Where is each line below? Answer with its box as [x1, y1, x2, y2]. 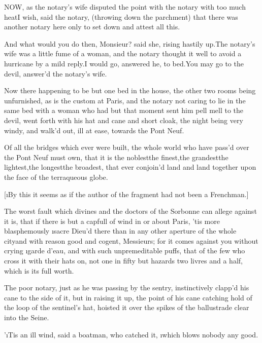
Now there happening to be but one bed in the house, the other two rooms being [4, 85, 256, 96]
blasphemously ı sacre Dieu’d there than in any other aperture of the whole [4, 225, 237, 236]
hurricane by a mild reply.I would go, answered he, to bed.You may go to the [4, 58, 244, 68]
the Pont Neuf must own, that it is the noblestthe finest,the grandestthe [4, 151, 228, 162]
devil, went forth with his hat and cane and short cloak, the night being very [4, 115, 243, 125]
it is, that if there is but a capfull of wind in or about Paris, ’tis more [4, 215, 220, 226]
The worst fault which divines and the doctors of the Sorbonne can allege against [4, 206, 257, 216]
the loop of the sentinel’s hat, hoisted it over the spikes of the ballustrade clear [4, 302, 249, 313]
